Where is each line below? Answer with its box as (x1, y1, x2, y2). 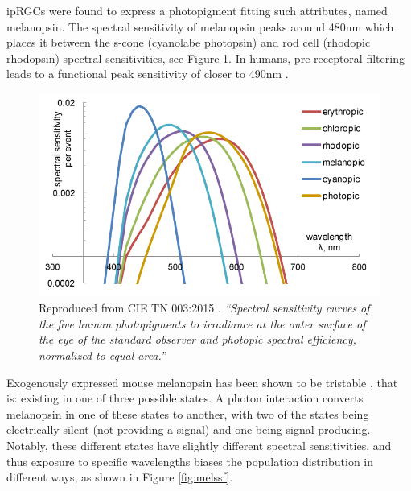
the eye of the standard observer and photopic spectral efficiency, (39, 331, 356, 348)
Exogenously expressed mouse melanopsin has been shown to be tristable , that (6, 373, 398, 390)
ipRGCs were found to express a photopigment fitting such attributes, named (6, 2, 388, 19)
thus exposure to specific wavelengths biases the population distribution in (6, 452, 374, 469)
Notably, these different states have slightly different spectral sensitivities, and (6, 436, 392, 453)
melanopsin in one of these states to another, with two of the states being (6, 405, 369, 422)
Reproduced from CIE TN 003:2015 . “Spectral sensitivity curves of (39, 299, 370, 316)
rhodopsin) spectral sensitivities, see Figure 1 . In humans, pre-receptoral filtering (6, 49, 405, 66)
